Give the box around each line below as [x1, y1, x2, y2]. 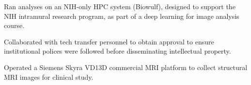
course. [4, 20, 25, 30]
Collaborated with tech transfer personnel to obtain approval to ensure [4, 36, 214, 46]
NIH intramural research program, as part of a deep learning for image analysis [4, 11, 239, 21]
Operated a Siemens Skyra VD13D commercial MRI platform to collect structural [4, 62, 248, 72]
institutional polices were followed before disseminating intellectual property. [4, 46, 231, 56]
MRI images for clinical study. [4, 71, 94, 82]
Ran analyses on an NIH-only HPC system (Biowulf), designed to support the [4, 1, 235, 11]
